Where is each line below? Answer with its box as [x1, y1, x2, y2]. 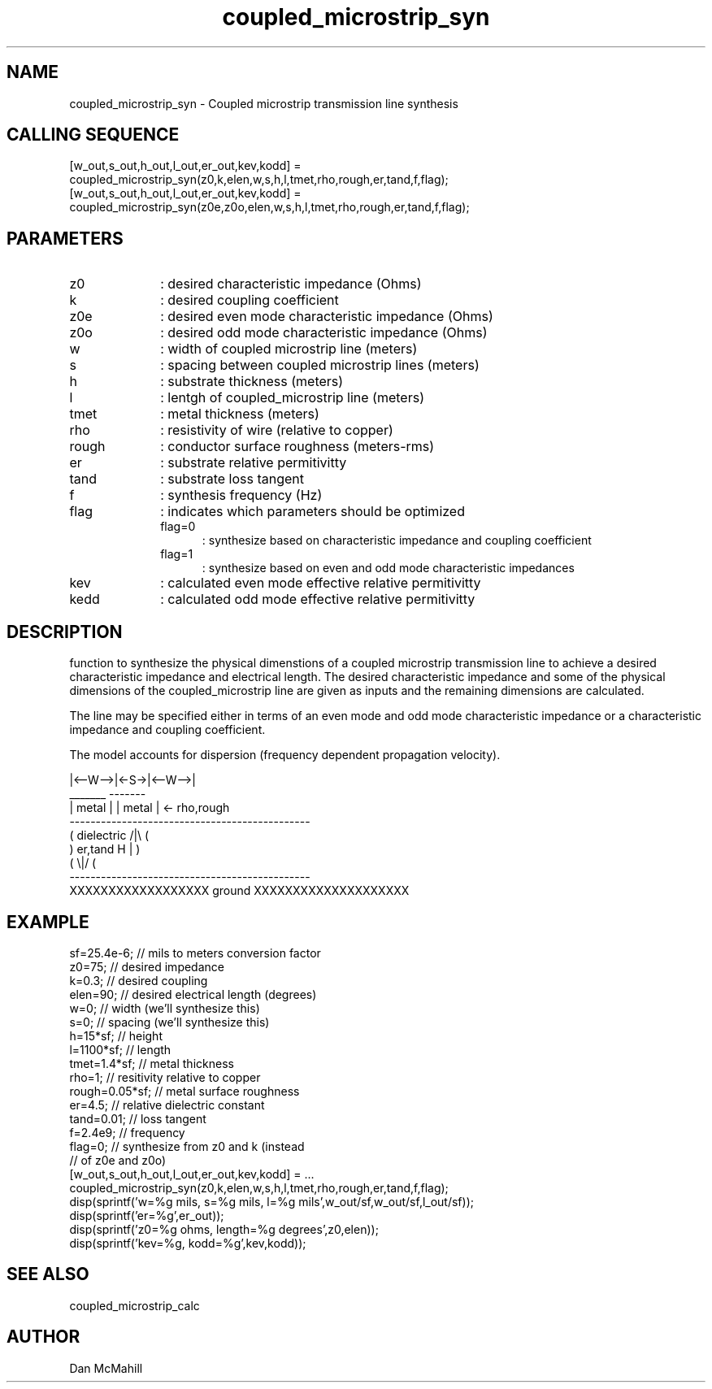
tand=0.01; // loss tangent [69, 1111, 206, 1126]
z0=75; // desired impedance [69, 959, 224, 974]
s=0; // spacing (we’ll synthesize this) [69, 1014, 270, 1029]
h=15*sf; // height [69, 1028, 163, 1043]
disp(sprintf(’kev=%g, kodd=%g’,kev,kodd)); [69, 1235, 306, 1250]
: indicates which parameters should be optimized [160, 503, 465, 520]
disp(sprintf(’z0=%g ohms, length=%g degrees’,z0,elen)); [69, 1222, 379, 1236]
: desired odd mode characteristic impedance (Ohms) [160, 324, 488, 341]
